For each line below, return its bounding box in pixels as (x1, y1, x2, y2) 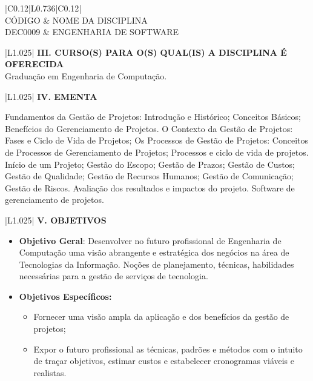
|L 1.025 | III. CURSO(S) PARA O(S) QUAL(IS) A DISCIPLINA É (5, 45, 287, 58)
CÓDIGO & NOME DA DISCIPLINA (5, 13, 148, 26)
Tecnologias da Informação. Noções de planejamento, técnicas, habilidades (19, 257, 294, 270)
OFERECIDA (5, 58, 64, 70)
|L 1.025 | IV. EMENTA (5, 90, 97, 102)
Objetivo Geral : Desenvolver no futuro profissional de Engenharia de (19, 234, 282, 247)
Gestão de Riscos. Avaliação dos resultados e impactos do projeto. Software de (5, 181, 295, 194)
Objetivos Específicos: (19, 290, 112, 302)
